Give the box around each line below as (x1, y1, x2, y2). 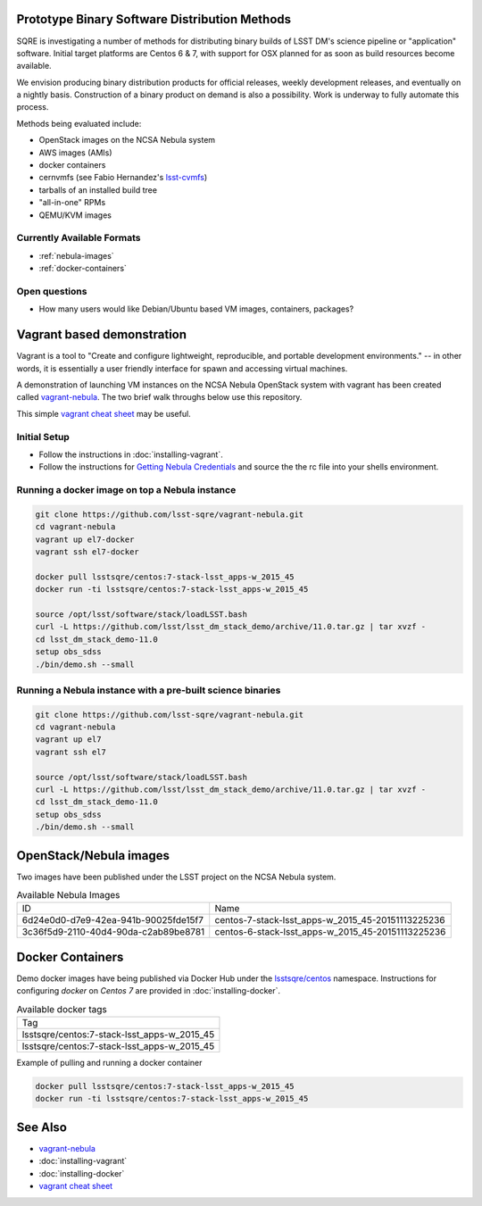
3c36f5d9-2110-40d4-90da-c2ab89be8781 (21, 926, 205, 938)
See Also (16, 1119, 67, 1135)
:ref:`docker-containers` (38, 263, 127, 274)
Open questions (16, 285, 87, 297)
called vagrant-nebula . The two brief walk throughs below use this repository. (16, 392, 303, 403)
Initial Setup (16, 430, 71, 443)
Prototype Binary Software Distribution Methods (16, 12, 292, 27)
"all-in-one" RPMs (38, 197, 106, 208)
